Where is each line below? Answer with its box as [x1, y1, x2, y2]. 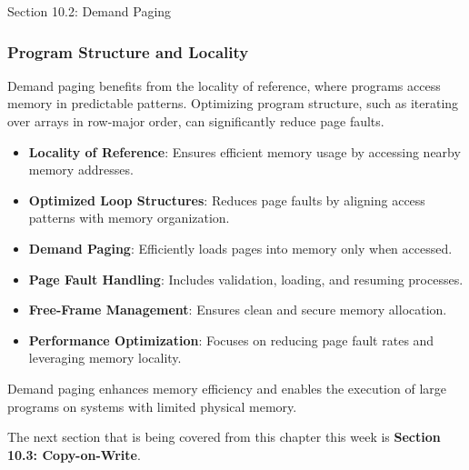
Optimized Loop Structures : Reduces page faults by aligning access [28, 190, 425, 209]
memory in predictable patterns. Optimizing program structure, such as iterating [7, 94, 459, 113]
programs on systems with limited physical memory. [7, 396, 297, 415]
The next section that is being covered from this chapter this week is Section [7, 427, 441, 446]
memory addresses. [28, 160, 134, 179]
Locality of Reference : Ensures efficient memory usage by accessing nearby [28, 142, 461, 161]
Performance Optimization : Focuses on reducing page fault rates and [28, 330, 434, 349]
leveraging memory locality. [28, 348, 182, 367]
